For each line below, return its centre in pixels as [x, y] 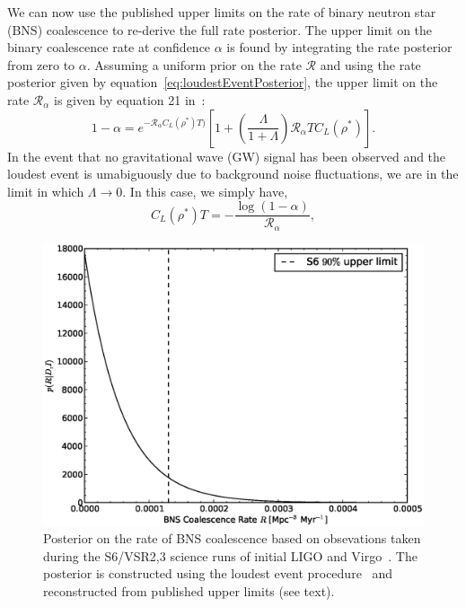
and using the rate [370, 64]
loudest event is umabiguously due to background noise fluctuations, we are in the [233, 174]
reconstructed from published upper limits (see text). [189, 590]
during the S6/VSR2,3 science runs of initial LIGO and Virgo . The [230, 555]
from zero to [41, 64]
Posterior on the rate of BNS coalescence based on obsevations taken [232, 538]
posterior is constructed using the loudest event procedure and [218, 573]
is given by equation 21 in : [129, 99]
